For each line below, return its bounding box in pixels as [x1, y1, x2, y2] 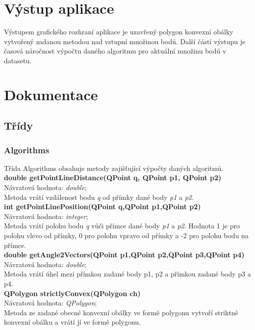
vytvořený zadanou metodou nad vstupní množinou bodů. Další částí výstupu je [4, 36, 246, 46]
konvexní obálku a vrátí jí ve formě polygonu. [4, 317, 141, 327]
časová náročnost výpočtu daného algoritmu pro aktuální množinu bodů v [4, 46, 227, 56]
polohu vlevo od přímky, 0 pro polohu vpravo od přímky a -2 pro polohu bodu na [4, 230, 249, 241]
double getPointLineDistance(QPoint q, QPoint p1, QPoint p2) [4, 172, 222, 183]
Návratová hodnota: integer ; [4, 211, 88, 221]
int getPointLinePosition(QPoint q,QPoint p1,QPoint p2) [4, 201, 201, 212]
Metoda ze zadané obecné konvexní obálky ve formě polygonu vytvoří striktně [4, 307, 238, 317]
